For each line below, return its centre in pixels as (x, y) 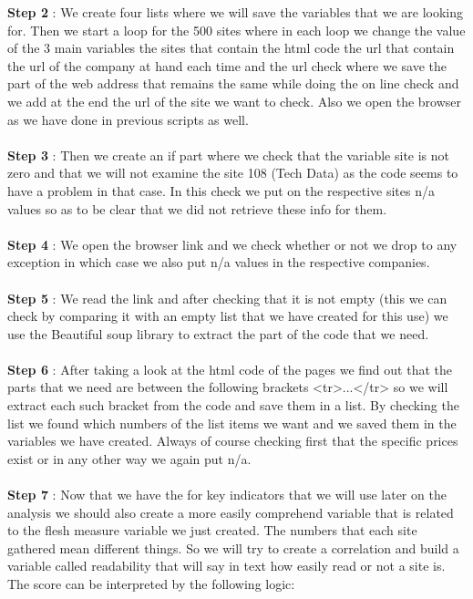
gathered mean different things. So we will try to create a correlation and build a (233, 547)
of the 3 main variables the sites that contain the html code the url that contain (231, 48)
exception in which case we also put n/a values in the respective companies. (219, 262)
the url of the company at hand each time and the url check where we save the (227, 65)
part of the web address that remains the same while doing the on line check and (233, 83)
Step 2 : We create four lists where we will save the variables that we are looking (235, 12)
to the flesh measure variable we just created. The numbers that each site (212, 530)
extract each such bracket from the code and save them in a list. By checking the (233, 405)
